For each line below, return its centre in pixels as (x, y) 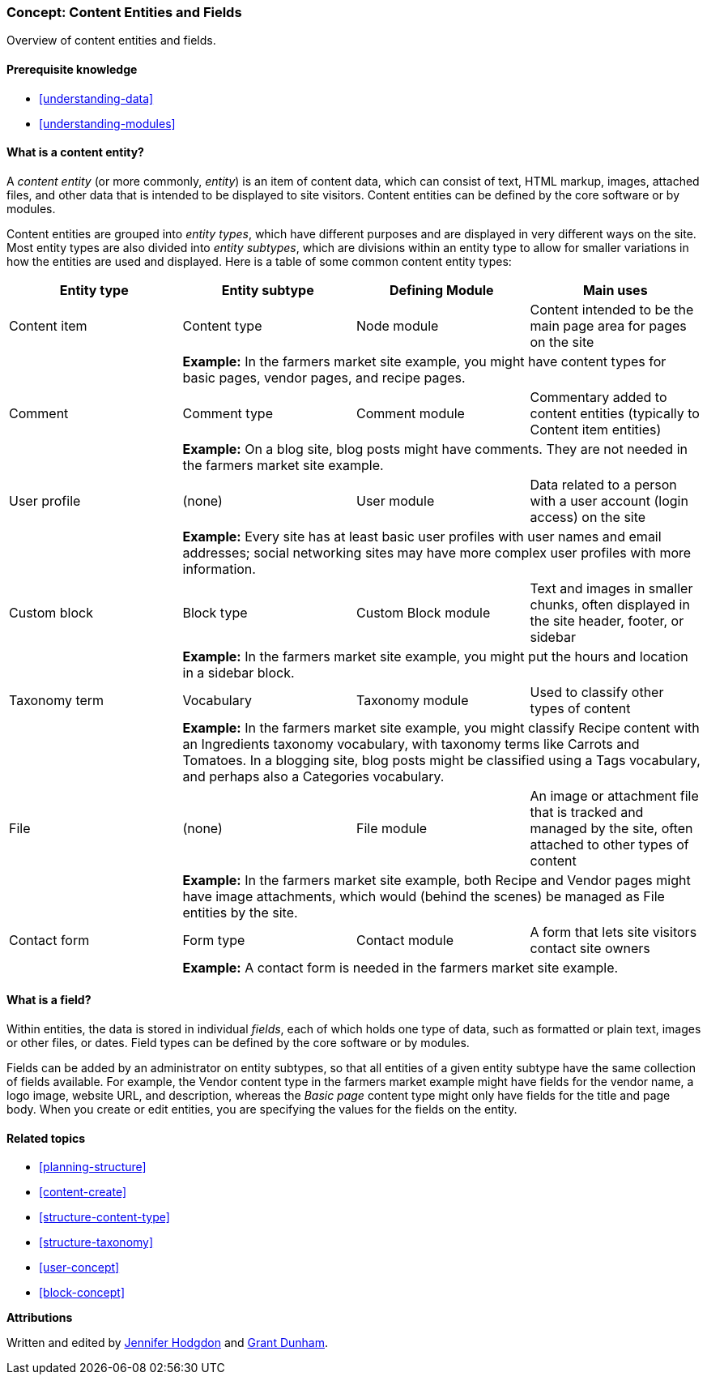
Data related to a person (603, 484)
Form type (214, 940)
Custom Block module (424, 612)
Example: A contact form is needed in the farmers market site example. (400, 967)
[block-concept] (82, 1293)
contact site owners (590, 948)
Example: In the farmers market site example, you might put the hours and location (435, 656)
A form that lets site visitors (613, 932)
